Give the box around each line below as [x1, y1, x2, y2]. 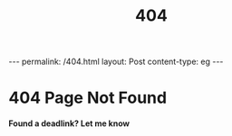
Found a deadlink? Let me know [8, 118, 130, 129]
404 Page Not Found [8, 87, 168, 108]
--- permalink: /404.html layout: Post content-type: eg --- [8, 56, 224, 68]
